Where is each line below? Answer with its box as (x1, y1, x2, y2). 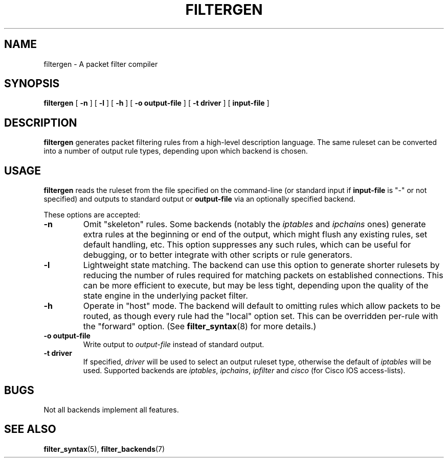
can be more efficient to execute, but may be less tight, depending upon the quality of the (83, 280, 429, 291)
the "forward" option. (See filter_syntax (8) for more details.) (83, 321, 317, 332)
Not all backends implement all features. (43, 405, 179, 414)
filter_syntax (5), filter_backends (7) (43, 444, 165, 453)
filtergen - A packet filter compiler (43, 59, 158, 68)
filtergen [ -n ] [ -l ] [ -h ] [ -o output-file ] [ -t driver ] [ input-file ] (43, 99, 270, 108)
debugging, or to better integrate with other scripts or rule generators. (83, 250, 352, 260)
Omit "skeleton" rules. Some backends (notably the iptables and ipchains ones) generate (83, 219, 426, 230)
